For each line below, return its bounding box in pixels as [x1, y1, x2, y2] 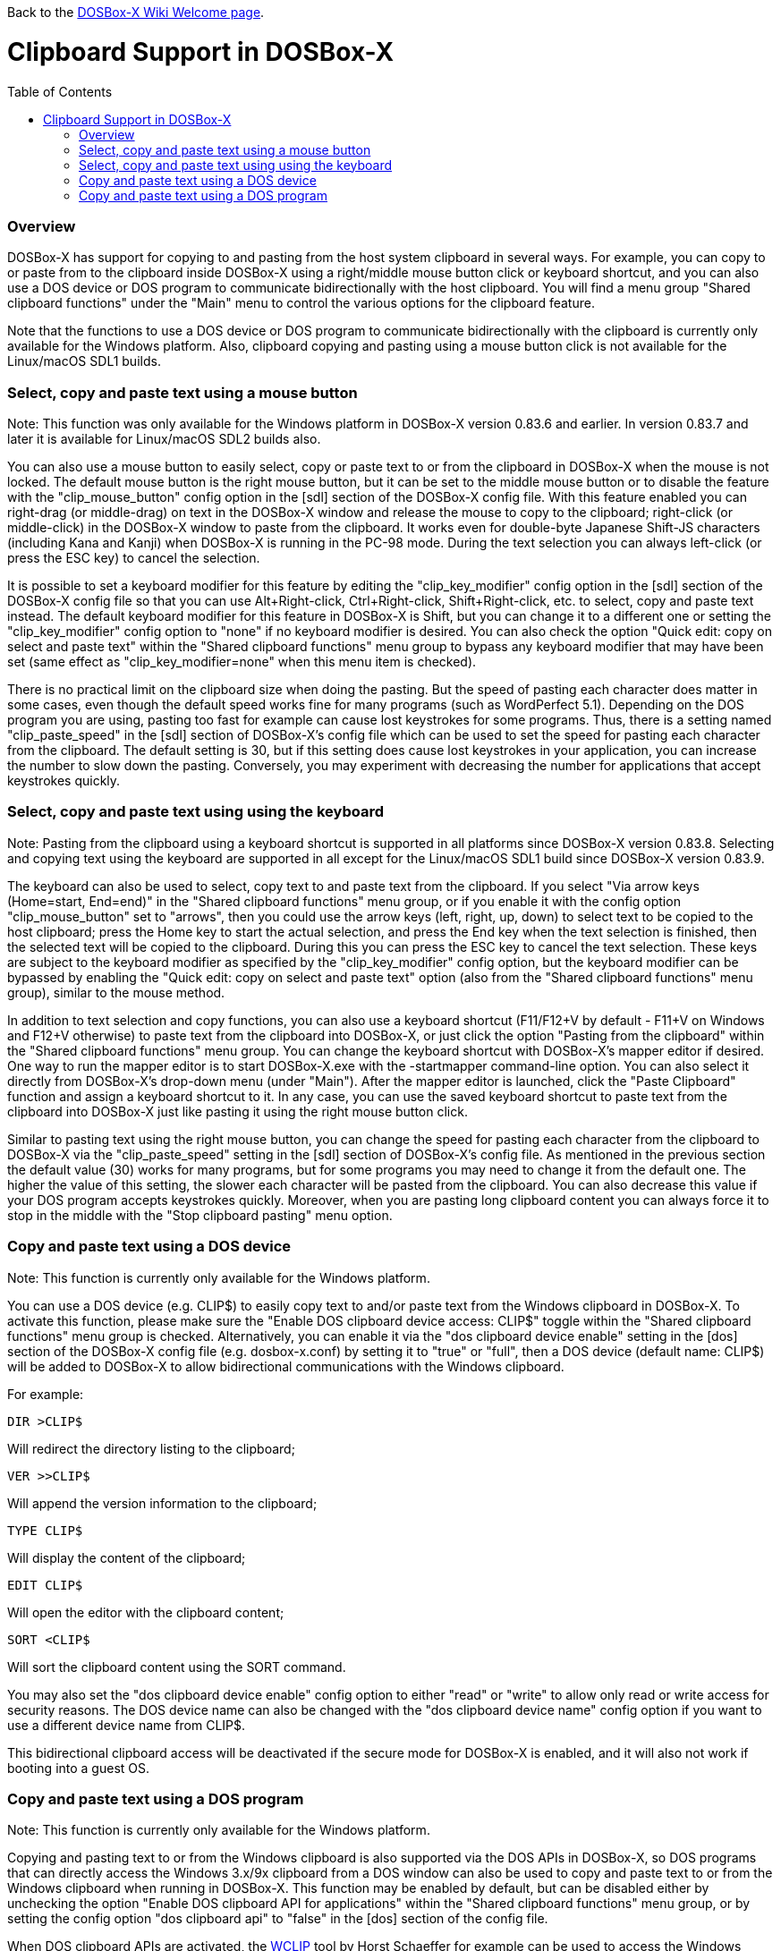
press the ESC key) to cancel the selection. [7, 550, 260, 565]
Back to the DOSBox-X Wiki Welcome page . [7, 4, 265, 20]
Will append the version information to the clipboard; [7, 1495, 318, 1511]
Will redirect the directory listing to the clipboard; [7, 1440, 295, 1456]
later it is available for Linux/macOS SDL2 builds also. [7, 431, 321, 446]
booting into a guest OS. [7, 1760, 150, 1776]
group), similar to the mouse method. [7, 984, 225, 1000]
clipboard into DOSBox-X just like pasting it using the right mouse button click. [7, 1103, 468, 1119]
